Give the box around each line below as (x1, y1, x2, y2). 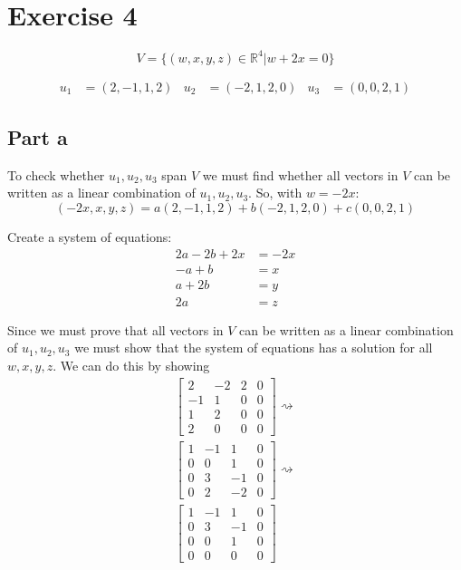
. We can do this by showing (53, 355, 210, 374)
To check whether (7, 165, 105, 184)
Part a (7, 123, 68, 151)
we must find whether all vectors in (202, 165, 399, 184)
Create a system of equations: (7, 227, 172, 246)
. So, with (248, 183, 303, 202)
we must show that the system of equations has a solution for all (74, 338, 433, 357)
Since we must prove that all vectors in (7, 320, 224, 339)
